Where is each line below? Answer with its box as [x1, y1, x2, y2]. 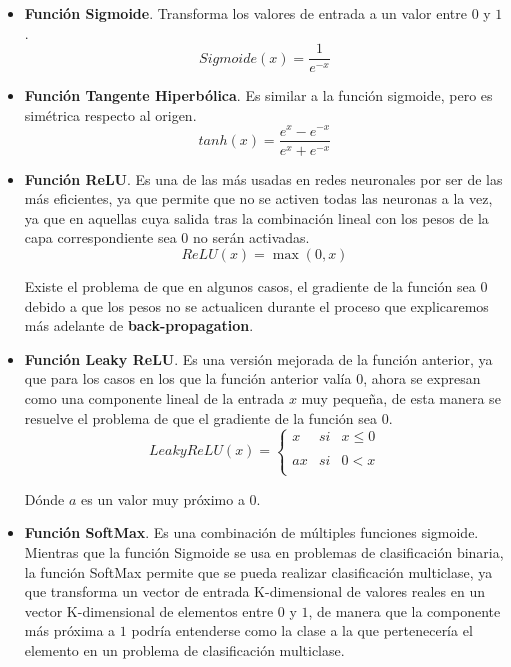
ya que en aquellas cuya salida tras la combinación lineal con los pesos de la [24, 207, 489, 228]
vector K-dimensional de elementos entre [24, 600, 274, 621]
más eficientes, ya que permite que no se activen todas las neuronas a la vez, [24, 188, 493, 209]
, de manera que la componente [308, 600, 501, 621]
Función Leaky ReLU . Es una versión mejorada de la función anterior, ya [24, 348, 493, 369]
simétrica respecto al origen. [24, 104, 197, 125]
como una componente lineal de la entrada [24, 387, 285, 408]
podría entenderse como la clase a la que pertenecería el [131, 620, 473, 641]
